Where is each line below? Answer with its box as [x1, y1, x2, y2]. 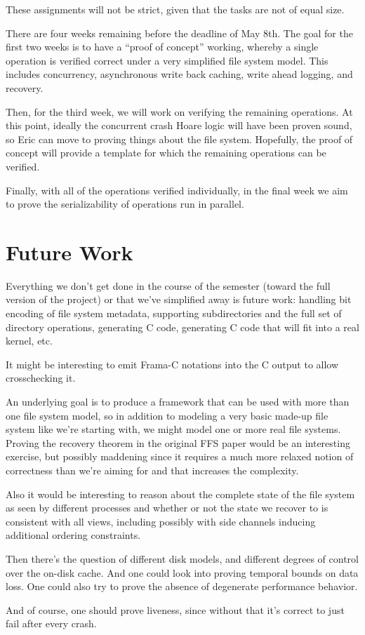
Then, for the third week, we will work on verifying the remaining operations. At [6, 104, 353, 119]
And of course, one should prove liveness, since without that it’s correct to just [6, 602, 345, 617]
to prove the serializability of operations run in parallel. [6, 196, 244, 211]
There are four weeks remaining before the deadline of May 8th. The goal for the [6, 25, 353, 40]
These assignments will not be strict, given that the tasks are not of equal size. [6, 2, 345, 16]
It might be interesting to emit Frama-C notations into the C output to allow [6, 356, 339, 371]
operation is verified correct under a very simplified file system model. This [6, 53, 328, 67]
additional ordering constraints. [6, 528, 141, 542]
